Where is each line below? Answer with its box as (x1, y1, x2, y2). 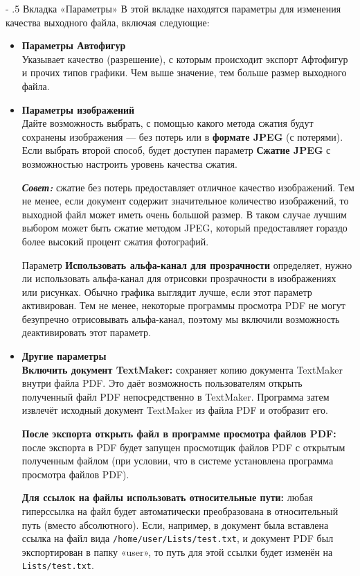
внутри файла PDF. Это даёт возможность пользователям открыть (21, 376, 303, 390)
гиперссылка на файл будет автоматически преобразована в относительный (21, 504, 339, 518)
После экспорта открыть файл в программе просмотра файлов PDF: (21, 426, 336, 441)
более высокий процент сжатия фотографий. (21, 234, 209, 248)
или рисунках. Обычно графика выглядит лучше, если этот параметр (21, 284, 312, 299)
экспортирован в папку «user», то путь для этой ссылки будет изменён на (21, 544, 333, 559)
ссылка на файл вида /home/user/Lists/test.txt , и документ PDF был (21, 531, 334, 546)
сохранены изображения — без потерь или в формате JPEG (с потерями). (21, 129, 343, 143)
